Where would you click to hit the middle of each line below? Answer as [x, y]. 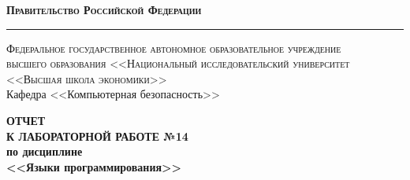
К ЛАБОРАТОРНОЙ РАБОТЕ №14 [97, 136]
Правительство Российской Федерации [104, 9]
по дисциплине [45, 151]
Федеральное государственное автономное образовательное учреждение [174, 48]
